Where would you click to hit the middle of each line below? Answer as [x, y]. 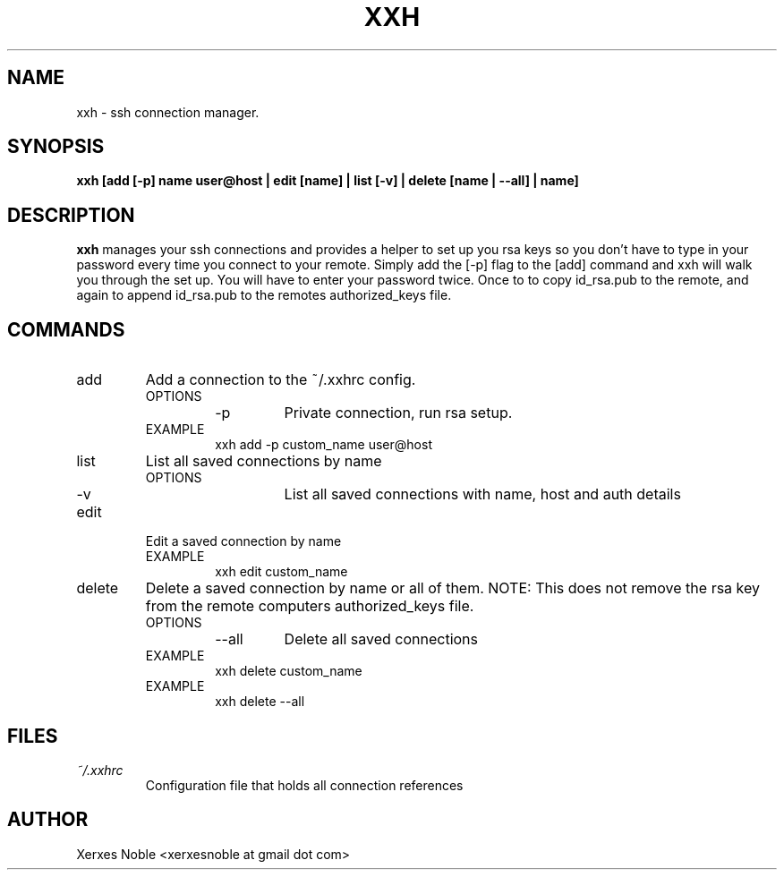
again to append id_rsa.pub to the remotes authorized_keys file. [264, 295]
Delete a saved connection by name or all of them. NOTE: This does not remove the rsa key [453, 588]
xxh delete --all [260, 702]
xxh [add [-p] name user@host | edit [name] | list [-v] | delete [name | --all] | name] [328, 181]
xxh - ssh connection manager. [168, 112]
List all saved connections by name [264, 461]
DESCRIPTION [71, 215]
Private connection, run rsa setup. [398, 413]
